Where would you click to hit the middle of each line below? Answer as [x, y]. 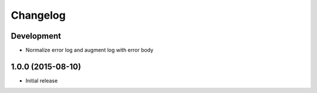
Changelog [38, 15]
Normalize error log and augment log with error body [90, 50]
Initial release [42, 80]
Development [36, 36]
